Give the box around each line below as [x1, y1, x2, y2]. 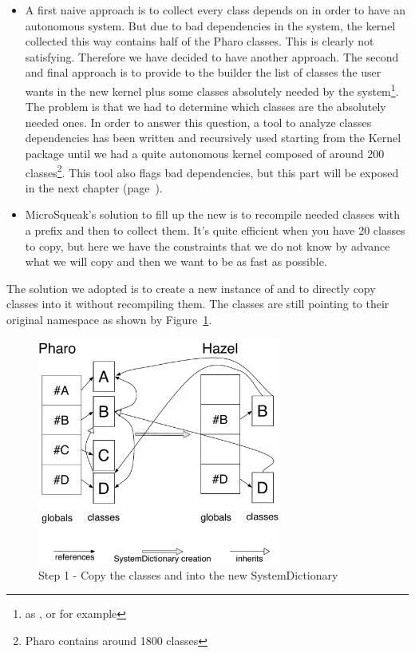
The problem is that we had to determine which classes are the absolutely [25, 98, 386, 115]
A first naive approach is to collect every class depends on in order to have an [25, 2, 405, 18]
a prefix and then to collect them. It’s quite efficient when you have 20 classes [25, 222, 405, 239]
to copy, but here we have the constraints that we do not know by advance [25, 237, 390, 254]
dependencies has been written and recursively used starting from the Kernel [25, 129, 401, 146]
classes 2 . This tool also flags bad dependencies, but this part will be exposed [25, 161, 399, 180]
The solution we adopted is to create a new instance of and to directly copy [6, 279, 376, 296]
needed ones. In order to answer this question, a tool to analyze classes [25, 113, 372, 130]
